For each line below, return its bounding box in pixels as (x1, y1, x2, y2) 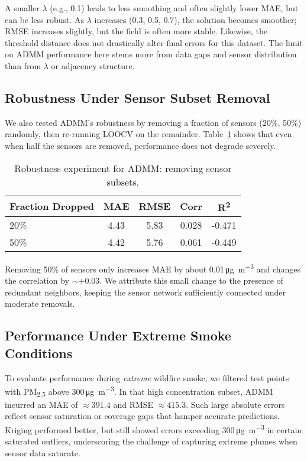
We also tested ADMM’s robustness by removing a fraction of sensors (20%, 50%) (5, 116, 302, 128)
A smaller (5, 2, 40, 14)
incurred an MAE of (5, 398, 78, 410)
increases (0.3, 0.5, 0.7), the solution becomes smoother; (94, 13, 297, 25)
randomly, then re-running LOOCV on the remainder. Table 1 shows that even (5, 128, 292, 140)
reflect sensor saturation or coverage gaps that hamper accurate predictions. (5, 410, 280, 422)
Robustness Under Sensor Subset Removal (5, 88, 270, 106)
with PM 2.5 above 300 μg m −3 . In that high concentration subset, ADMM (5, 384, 273, 399)
